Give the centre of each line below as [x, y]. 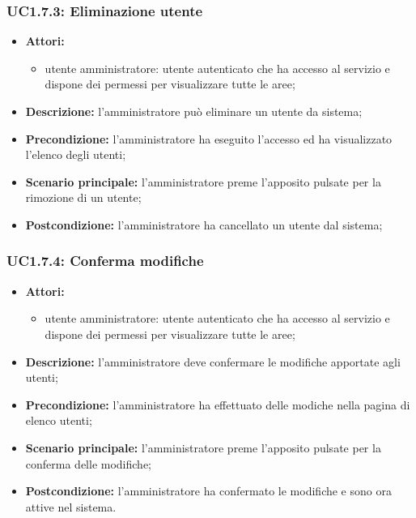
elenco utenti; [59, 420]
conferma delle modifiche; [89, 463]
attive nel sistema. [71, 506]
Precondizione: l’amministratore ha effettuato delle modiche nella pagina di [218, 404]
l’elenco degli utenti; [76, 154]
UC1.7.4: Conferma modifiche [105, 261]
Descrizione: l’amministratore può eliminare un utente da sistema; [194, 111]
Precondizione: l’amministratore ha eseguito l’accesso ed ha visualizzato [209, 138]
